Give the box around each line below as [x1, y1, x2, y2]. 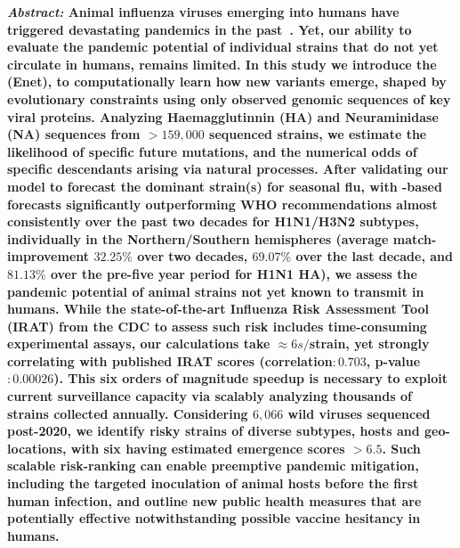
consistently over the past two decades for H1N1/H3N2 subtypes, [7, 212, 419, 231]
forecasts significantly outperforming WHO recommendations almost [7, 194, 438, 213]
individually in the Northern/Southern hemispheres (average [7, 229, 389, 248]
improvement [7, 247, 90, 266]
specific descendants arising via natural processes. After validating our [7, 159, 448, 178]
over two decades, [137, 247, 248, 266]
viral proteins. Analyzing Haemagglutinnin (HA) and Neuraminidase [7, 107, 439, 126]
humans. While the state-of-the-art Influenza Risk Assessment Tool [7, 299, 429, 318]
